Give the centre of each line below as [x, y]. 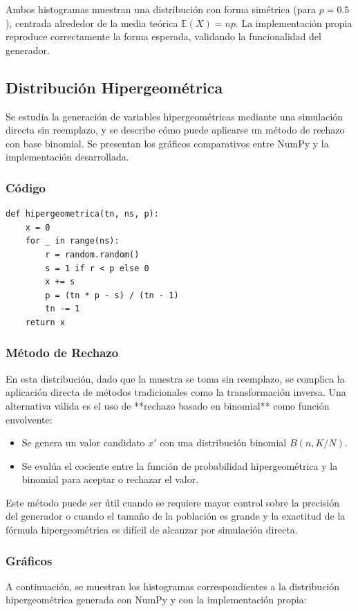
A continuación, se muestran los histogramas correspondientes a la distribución [173, 586]
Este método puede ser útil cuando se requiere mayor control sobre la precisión [173, 502]
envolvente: [29, 419]
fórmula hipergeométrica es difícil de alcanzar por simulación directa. [152, 530]
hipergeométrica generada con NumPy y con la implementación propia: [156, 600]
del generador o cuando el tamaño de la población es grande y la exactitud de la [176, 516]
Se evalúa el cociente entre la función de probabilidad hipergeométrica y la [180, 465]
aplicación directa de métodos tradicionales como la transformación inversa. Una [176, 392]
